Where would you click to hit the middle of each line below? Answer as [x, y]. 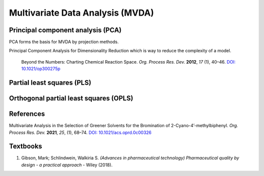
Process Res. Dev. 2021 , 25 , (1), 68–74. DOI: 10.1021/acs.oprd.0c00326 [80, 132]
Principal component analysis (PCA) [65, 30]
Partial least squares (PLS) [50, 83]
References [27, 114]
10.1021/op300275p [41, 69]
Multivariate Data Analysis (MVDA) [81, 13]
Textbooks [26, 146]
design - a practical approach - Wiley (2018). [67, 165]
